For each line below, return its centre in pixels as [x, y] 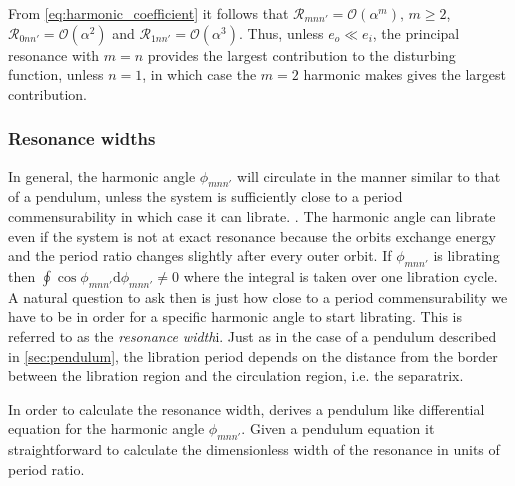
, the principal [416, 32]
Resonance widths [82, 138]
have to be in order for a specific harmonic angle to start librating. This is [235, 316]
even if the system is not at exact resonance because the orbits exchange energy [252, 235]
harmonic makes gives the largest [404, 74]
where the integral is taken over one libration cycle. [340, 275]
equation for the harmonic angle [106, 428]
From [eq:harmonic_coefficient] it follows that [148, 13]
